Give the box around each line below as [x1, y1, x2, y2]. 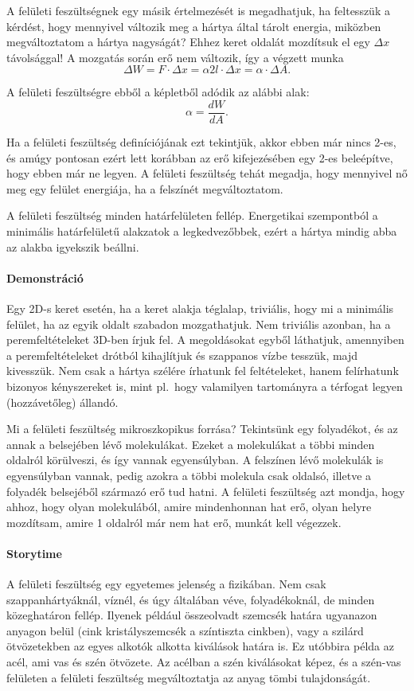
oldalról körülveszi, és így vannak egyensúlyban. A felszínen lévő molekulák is [6, 451, 384, 468]
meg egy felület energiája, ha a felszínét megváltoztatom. [6, 180, 283, 197]
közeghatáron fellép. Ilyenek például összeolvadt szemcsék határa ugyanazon [6, 607, 377, 623]
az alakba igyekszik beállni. [6, 238, 139, 255]
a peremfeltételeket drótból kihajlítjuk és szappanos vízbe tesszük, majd [6, 346, 358, 363]
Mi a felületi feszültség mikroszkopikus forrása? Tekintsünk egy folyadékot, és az [6, 420, 398, 437]
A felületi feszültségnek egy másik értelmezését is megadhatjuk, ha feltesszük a [6, 2, 390, 18]
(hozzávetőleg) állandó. [6, 393, 119, 410]
